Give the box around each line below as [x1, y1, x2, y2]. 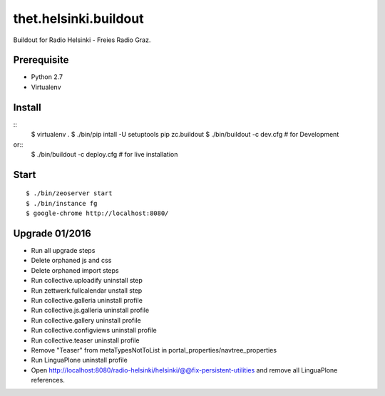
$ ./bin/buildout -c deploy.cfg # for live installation [31, 150, 178, 158]
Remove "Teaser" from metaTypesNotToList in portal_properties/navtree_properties [31, 345, 277, 354]
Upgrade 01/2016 [13, 227, 92, 239]
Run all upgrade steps [31, 246, 96, 255]
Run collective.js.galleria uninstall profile [31, 306, 150, 315]
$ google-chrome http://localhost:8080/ [26, 209, 169, 217]
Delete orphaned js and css [31, 256, 112, 265]
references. [31, 376, 66, 385]
